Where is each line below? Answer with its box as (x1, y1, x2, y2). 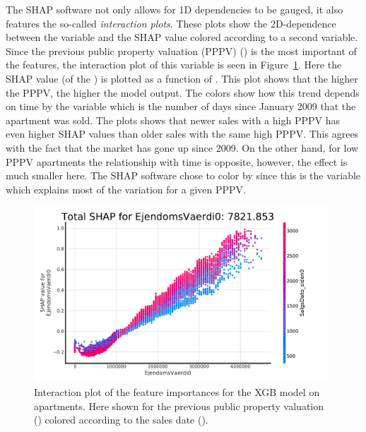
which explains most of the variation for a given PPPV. (6, 181, 246, 196)
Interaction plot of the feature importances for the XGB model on (34, 385, 320, 400)
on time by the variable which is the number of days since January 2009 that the (6, 99, 356, 114)
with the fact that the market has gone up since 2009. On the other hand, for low (6, 140, 359, 155)
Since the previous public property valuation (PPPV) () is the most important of (6, 43, 357, 58)
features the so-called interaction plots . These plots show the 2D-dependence (6, 16, 336, 30)
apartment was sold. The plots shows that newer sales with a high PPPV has (6, 112, 340, 127)
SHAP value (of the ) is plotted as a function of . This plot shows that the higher (6, 71, 358, 85)
